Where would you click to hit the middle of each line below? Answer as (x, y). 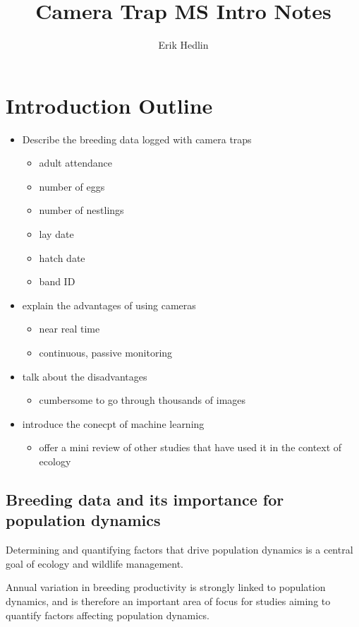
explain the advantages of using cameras (109, 305)
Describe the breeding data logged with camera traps (137, 139)
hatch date (62, 257)
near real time (69, 329)
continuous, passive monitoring (106, 352)
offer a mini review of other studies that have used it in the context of (190, 447)
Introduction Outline (109, 105)
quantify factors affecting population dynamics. (108, 615)
